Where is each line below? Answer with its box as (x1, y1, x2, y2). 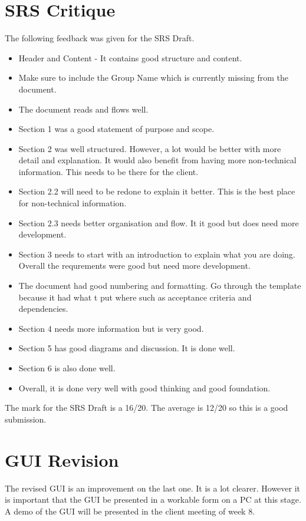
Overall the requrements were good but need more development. (18, 259, 251, 272)
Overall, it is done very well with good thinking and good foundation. (18, 381, 271, 394)
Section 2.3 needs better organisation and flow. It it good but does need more (18, 216, 299, 229)
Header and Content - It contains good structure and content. (18, 51, 242, 64)
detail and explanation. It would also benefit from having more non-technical (18, 154, 297, 166)
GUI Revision (5, 447, 119, 471)
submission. (5, 413, 47, 425)
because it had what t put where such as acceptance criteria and (18, 291, 252, 303)
